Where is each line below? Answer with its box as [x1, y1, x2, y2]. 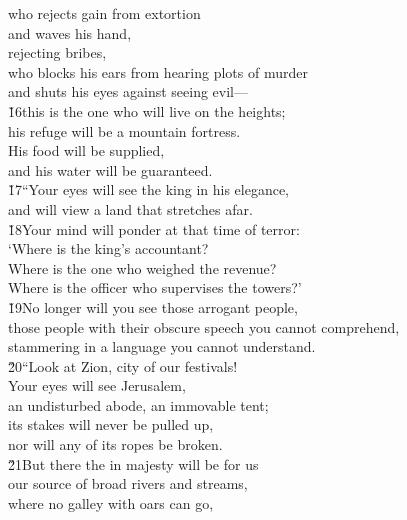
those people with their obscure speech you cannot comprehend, [8, 316, 400, 337]
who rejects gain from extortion [8, 3, 201, 23]
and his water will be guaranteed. [8, 159, 213, 180]
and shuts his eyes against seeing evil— [8, 81, 248, 102]
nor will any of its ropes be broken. [8, 434, 223, 455]
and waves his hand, [8, 22, 132, 43]
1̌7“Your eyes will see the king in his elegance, [8, 179, 290, 200]
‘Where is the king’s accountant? [8, 238, 209, 259]
